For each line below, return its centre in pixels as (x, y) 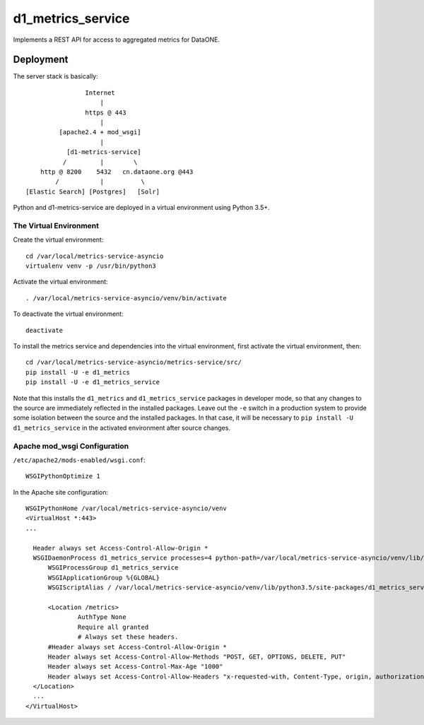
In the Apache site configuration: (61, 492)
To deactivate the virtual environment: (68, 314)
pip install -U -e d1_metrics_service (93, 382)
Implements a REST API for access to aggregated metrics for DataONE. (117, 40)
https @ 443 (106, 112)
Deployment (41, 60)
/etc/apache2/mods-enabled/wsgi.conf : (79, 460)
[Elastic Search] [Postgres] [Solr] (93, 191)
